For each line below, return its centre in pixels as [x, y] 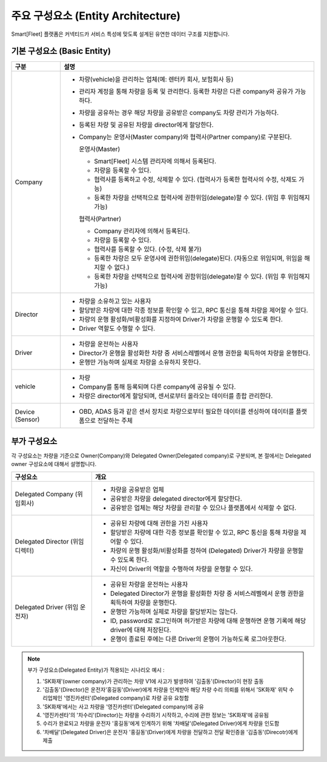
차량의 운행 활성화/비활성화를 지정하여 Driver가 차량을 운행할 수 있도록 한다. [181, 320]
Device [25, 412]
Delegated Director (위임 [49, 541]
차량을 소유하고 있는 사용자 [115, 302]
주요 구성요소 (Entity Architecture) [96, 16]
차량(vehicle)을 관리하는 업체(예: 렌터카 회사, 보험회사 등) [156, 79]
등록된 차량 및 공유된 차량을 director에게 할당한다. [146, 125]
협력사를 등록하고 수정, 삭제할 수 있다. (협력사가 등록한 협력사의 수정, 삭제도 [196, 180]
